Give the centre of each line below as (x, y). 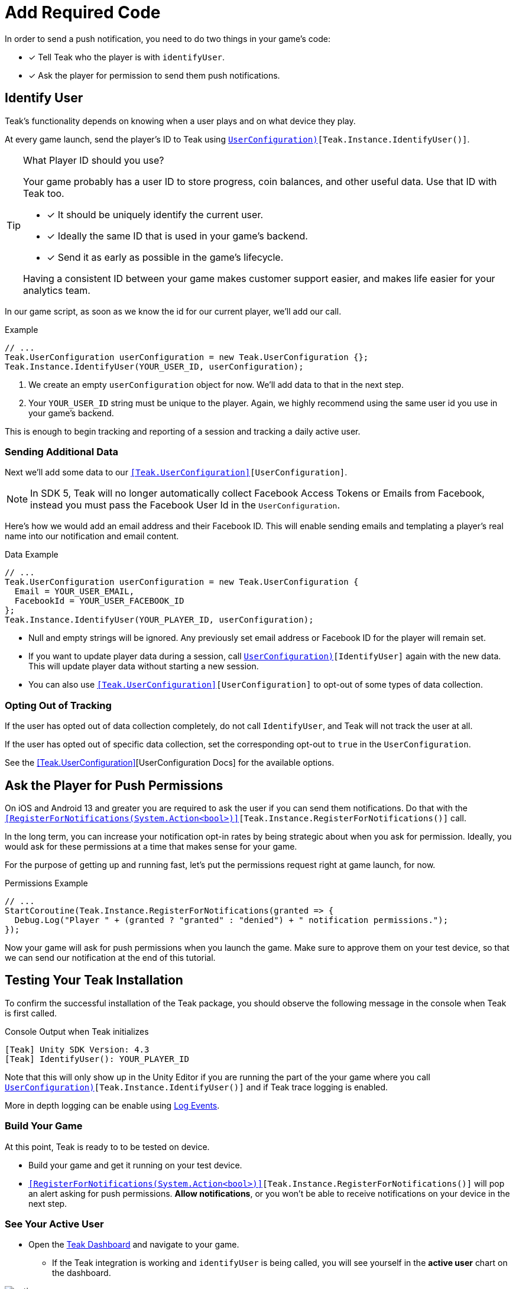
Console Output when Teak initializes (77, 1031)
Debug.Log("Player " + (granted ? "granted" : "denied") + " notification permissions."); (231, 920)
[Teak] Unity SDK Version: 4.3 (77, 1049)
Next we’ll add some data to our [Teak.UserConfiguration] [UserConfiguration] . (176, 472)
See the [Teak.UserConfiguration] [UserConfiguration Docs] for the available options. (170, 763)
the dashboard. (82, 1273)
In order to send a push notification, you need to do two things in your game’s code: (168, 38)
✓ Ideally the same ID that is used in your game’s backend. (177, 236)
